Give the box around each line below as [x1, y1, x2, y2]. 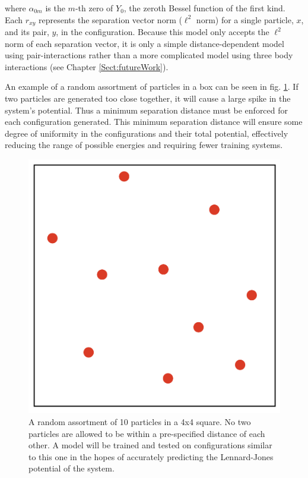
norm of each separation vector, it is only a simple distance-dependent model [5, 37, 284, 49]
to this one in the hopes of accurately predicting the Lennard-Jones [28, 450, 274, 463]
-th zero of [75, 2, 113, 14]
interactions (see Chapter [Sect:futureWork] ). [5, 60, 169, 73]
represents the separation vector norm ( [39, 13, 182, 26]
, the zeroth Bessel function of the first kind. [123, 2, 285, 14]
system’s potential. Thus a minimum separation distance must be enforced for [5, 103, 288, 116]
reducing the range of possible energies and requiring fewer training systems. [5, 139, 283, 151]
